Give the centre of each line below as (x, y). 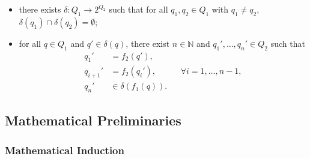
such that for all (138, 9)
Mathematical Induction (65, 150)
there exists (40, 9)
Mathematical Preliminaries (93, 120)
